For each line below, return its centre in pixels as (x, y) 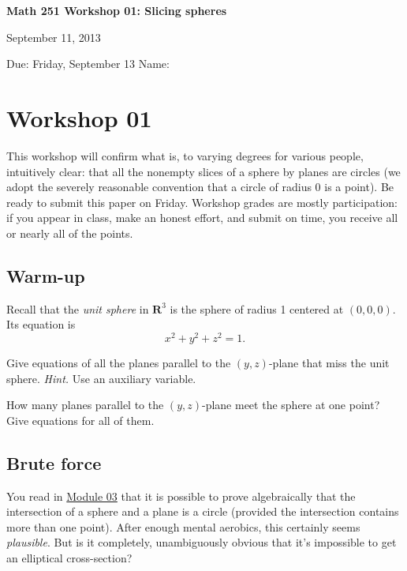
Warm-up (46, 275)
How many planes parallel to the (85, 405)
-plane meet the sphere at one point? (291, 405)
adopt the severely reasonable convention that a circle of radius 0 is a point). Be (200, 187)
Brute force (54, 462)
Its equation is (41, 324)
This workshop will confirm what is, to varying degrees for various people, (185, 155)
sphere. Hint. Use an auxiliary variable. (101, 378)
